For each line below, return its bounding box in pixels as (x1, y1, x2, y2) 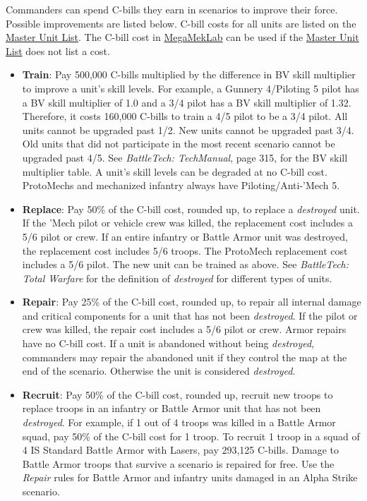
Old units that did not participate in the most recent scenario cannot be (22, 136, 335, 151)
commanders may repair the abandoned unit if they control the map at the (22, 349, 347, 364)
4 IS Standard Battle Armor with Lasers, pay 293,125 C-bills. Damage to (22, 442, 339, 457)
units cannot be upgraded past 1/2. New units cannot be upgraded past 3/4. (22, 122, 354, 137)
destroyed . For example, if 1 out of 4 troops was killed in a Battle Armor (22, 415, 336, 430)
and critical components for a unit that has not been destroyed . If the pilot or (22, 308, 358, 322)
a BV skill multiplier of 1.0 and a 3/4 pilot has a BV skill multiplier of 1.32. (22, 95, 351, 109)
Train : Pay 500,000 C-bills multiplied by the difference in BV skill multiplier (22, 67, 356, 82)
